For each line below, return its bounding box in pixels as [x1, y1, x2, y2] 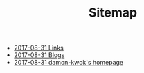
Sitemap [88, 5, 138, 21]
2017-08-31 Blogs [13, 51, 65, 59]
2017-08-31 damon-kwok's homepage [13, 59, 123, 67]
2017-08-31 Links [13, 43, 64, 52]
